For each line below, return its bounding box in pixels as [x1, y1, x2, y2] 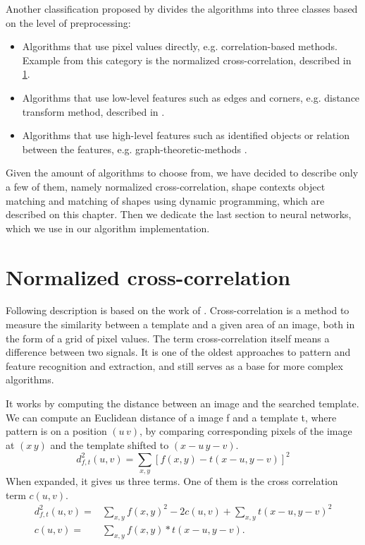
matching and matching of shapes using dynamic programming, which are [6, 193, 325, 208]
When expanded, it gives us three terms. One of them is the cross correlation [6, 474, 338, 489]
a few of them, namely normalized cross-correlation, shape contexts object [6, 179, 326, 193]
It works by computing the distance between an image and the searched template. [6, 396, 359, 410]
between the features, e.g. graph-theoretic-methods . [22, 141, 247, 156]
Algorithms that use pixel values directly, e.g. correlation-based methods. [22, 39, 338, 54]
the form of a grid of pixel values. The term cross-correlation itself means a [6, 330, 330, 345]
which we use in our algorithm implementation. [6, 220, 210, 235]
